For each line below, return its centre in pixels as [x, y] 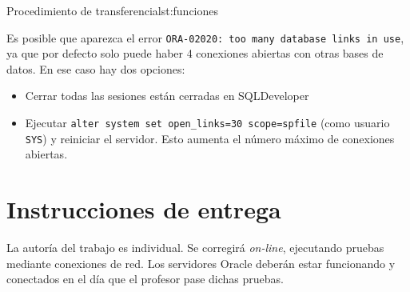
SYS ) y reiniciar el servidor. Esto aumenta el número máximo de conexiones [210, 138]
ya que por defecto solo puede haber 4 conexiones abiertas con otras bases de [195, 53]
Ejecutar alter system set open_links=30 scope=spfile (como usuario [207, 123]
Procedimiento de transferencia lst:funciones [113, 10]
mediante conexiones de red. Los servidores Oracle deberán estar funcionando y [201, 263]
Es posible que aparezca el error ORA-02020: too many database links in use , [205, 37]
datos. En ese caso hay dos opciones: [96, 68]
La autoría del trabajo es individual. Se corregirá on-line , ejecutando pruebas [195, 248]
